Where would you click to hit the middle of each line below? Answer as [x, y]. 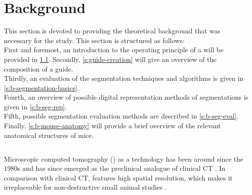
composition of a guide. [39, 68]
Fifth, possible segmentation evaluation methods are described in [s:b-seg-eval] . [121, 116]
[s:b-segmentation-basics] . [42, 87]
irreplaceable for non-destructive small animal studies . [85, 187]
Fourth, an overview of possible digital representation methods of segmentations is [126, 97]
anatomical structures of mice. [49, 135]
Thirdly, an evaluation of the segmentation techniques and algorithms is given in [124, 78]
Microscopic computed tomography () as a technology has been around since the [124, 158]
